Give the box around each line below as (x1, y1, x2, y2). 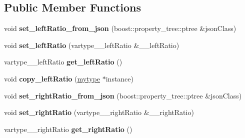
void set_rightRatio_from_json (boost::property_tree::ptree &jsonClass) (4, 90, 242, 100)
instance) (105, 73, 134, 83)
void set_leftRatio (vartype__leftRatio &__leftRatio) (4, 39, 179, 50)
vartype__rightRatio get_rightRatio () (4, 123, 132, 134)
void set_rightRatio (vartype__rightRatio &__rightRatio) (4, 107, 194, 117)
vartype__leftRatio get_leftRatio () (4, 56, 122, 67)
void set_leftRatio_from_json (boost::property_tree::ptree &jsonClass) (4, 23, 236, 33)
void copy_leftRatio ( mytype (4, 73, 100, 83)
